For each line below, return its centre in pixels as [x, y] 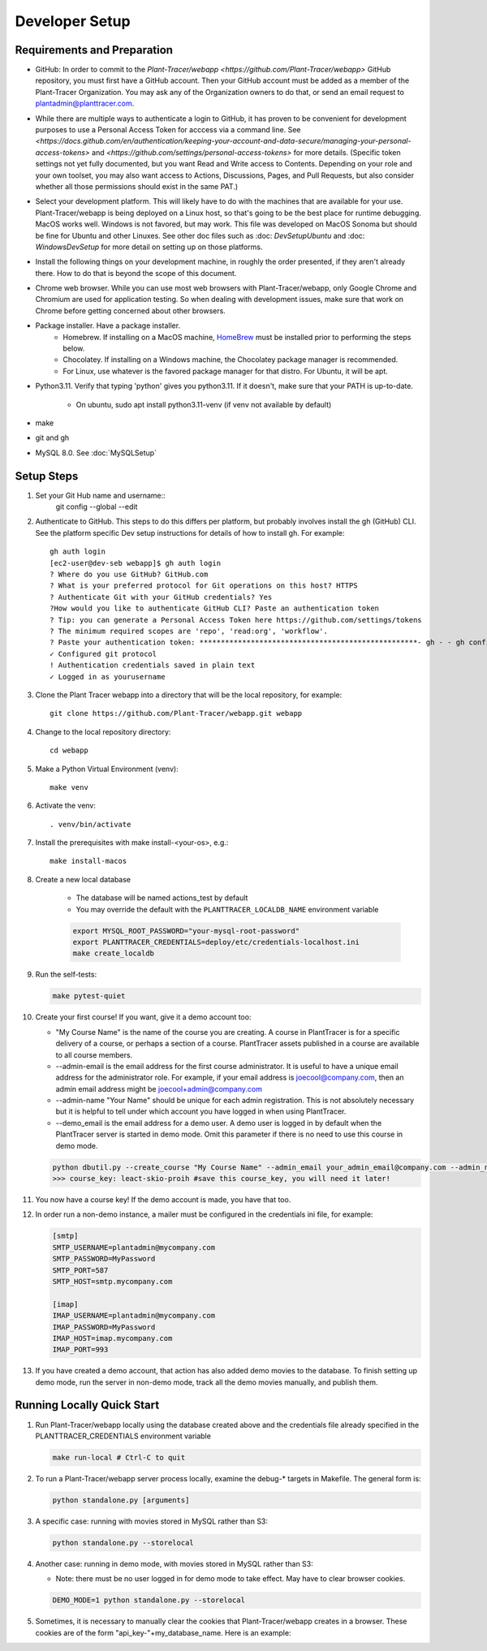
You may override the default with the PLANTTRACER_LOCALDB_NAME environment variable [227, 909]
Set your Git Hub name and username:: [100, 495]
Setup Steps [47, 476]
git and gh [52, 438]
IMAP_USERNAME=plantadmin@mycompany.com [134, 1316]
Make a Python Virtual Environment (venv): [107, 769]
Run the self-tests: [66, 975]
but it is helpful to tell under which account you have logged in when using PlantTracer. [201, 1111]
